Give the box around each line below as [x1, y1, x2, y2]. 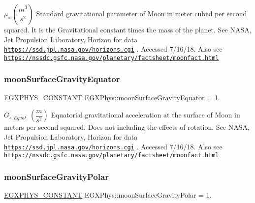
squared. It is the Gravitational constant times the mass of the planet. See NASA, [4, 25, 252, 34]
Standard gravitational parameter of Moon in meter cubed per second [36, 8, 247, 18]
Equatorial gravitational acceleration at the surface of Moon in [51, 110, 240, 120]
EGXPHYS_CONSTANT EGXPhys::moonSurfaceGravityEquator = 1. [4, 92, 220, 102]
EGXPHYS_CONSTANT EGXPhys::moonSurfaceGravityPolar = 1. [4, 190, 212, 200]
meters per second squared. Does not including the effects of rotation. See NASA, [4, 122, 250, 132]
